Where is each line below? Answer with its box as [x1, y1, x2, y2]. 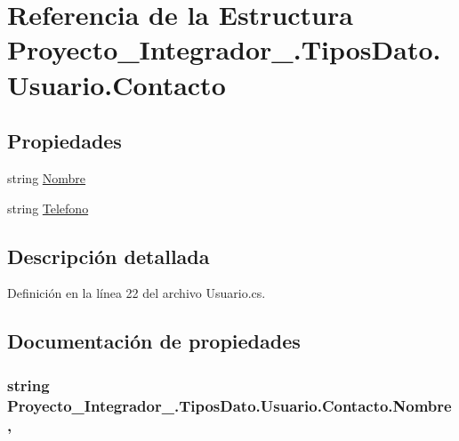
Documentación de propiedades [7, 327, 301, 355]
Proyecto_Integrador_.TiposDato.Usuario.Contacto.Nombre [7, 394, 452, 416]
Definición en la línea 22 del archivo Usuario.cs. [7, 284, 266, 302]
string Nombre [7, 168, 86, 187]
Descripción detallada [7, 242, 210, 269]
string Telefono [7, 198, 89, 217]
